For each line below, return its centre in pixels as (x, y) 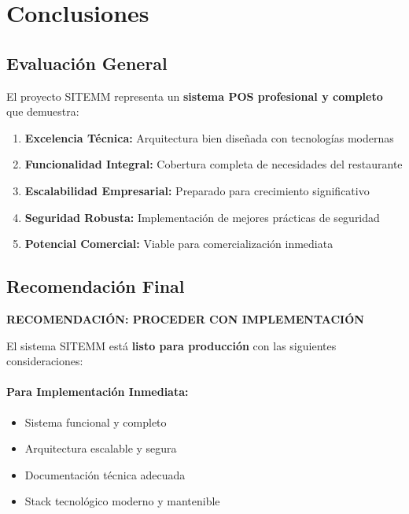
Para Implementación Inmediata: (98, 392)
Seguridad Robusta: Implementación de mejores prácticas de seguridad (202, 217)
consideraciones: (45, 361)
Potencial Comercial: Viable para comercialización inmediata (179, 244)
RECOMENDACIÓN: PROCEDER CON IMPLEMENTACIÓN (185, 318)
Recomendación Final (96, 286)
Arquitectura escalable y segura (101, 448)
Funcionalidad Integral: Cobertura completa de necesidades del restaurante (214, 164)
